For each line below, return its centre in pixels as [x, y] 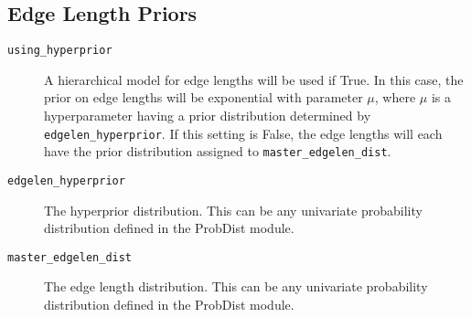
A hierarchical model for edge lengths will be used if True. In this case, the [254, 79]
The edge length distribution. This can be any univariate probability [236, 286]
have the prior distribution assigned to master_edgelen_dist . [218, 151]
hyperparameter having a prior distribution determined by [208, 116]
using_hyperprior [60, 51]
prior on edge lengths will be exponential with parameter [203, 97]
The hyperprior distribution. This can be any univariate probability [233, 210]
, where [395, 97]
